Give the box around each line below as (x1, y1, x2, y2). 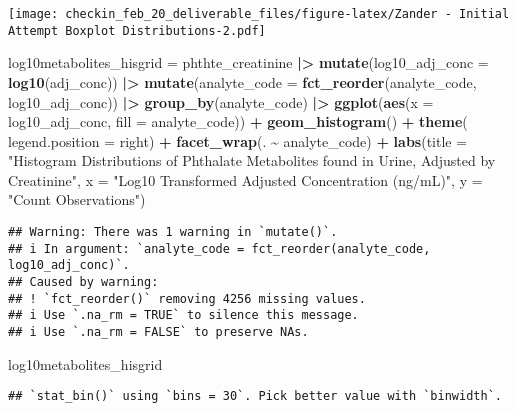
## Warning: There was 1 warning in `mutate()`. (8, 225, 338, 240)
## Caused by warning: (8, 275, 159, 290)
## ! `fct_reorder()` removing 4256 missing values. (8, 291, 366, 306)
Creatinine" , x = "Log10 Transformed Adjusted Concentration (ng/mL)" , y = (8, 169, 483, 190)
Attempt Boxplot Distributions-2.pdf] (8, 23, 266, 38)
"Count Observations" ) (8, 189, 146, 210)
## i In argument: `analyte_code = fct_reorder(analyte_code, (8, 241, 431, 256)
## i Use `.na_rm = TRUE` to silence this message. (8, 308, 359, 323)
